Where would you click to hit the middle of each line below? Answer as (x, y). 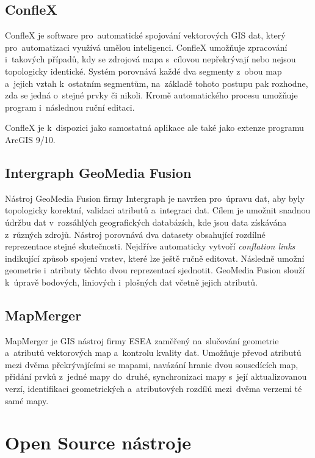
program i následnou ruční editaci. (70, 107)
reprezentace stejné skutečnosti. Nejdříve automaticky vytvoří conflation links (150, 246)
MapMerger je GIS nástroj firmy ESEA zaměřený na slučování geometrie (142, 340)
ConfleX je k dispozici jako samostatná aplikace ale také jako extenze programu (154, 127)
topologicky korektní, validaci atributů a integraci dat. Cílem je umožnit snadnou (158, 210)
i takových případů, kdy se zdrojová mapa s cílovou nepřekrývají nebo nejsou (150, 59)
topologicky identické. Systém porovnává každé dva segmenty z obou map (143, 71)
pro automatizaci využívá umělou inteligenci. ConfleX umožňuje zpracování (146, 47)
